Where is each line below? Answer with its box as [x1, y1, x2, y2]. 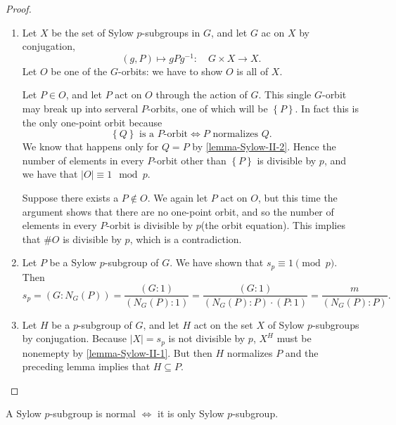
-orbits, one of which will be [147, 101, 268, 116]
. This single [258, 87, 312, 102]
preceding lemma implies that [22, 359, 151, 374]
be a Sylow [49, 255, 97, 270]
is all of [236, 63, 269, 78]
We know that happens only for [22, 139, 159, 154]
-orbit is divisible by [106, 218, 193, 233]
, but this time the [257, 190, 338, 205]
